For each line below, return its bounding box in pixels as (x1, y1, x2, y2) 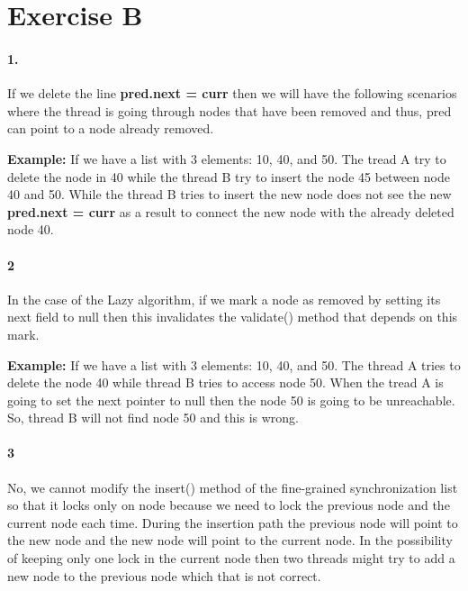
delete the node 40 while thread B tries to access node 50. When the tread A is (7, 373, 444, 392)
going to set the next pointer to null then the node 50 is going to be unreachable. (7, 390, 455, 409)
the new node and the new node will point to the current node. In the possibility (7, 531, 453, 550)
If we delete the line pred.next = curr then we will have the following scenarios (7, 84, 457, 103)
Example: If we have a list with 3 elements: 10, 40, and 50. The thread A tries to (7, 355, 461, 374)
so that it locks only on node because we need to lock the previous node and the (7, 496, 450, 514)
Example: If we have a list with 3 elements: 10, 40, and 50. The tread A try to (7, 149, 446, 168)
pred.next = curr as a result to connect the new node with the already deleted (7, 202, 454, 221)
